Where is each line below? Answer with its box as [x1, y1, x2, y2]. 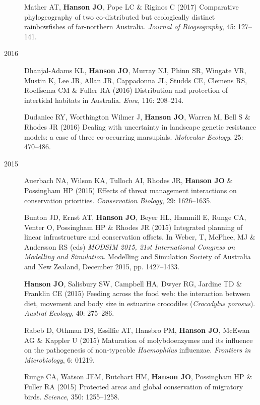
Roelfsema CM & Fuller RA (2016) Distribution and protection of [24, 85, 228, 95]
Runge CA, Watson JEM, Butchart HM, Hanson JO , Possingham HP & [24, 371, 252, 382]
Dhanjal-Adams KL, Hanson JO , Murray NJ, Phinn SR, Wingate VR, [24, 65, 246, 75]
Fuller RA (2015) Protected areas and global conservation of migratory [24, 381, 243, 391]
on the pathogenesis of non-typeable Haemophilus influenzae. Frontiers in [24, 344, 251, 355]
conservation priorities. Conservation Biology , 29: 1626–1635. [24, 195, 212, 205]
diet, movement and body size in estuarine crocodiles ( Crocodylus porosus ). [24, 298, 255, 308]
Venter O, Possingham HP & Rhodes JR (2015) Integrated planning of [24, 221, 243, 232]
